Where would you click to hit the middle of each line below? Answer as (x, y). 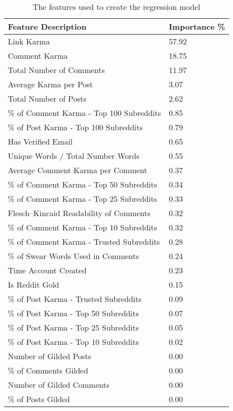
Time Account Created (47, 270)
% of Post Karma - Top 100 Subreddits (75, 127)
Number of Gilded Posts (50, 356)
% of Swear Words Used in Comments (74, 256)
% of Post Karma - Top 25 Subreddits (73, 327)
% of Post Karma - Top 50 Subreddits (73, 313)
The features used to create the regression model (116, 7)
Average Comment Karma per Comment (78, 170)
